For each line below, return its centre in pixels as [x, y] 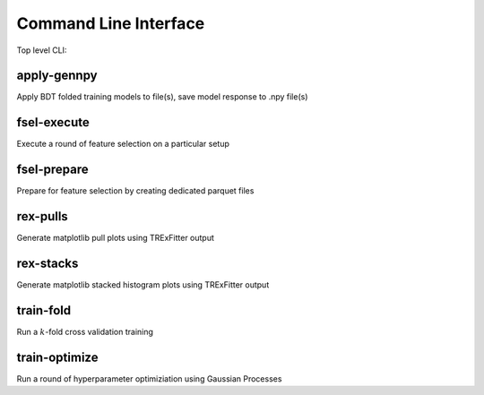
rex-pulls [43, 216]
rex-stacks [48, 263]
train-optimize [57, 357]
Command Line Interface [111, 23]
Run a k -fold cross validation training [85, 331]
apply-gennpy [57, 76]
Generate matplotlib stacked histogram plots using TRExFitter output [143, 285]
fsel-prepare [52, 170]
